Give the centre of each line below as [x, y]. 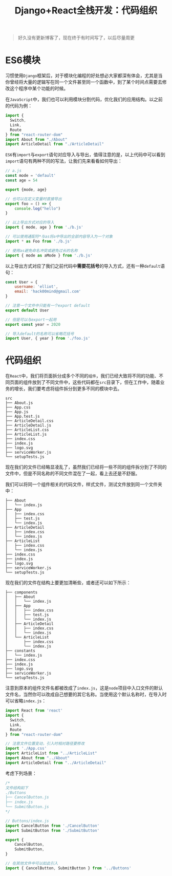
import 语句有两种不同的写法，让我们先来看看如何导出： [64, 161]
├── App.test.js [23, 417]
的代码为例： [19, 106]
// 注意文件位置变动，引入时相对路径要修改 [45, 744]
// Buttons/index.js [27, 821]
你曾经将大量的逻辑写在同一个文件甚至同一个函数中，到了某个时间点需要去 [84, 82]
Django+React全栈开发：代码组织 [86, 11]
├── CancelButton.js [27, 797]
